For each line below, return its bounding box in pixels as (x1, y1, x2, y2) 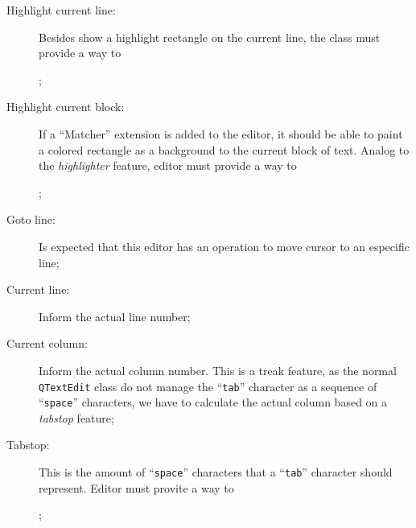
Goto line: (6, 211, 56, 228)
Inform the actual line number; (39, 307, 191, 324)
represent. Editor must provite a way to (39, 479, 234, 496)
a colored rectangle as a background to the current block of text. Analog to (39, 141, 410, 158)
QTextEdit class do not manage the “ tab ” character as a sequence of (39, 377, 377, 394)
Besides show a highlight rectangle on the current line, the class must (39, 28, 381, 45)
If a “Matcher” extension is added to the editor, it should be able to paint (39, 125, 403, 142)
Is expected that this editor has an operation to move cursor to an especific (39, 237, 410, 254)
